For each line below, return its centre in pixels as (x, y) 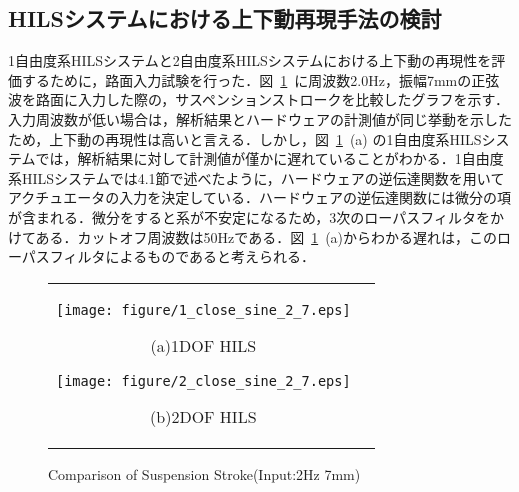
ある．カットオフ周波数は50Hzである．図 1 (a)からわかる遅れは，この (266, 236)
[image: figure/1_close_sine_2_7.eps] (203, 309)
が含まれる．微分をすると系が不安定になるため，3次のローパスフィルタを (249, 216)
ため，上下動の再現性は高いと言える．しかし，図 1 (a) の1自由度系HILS (245, 138)
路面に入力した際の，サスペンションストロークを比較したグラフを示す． (272, 99)
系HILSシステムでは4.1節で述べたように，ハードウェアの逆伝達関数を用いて (256, 177)
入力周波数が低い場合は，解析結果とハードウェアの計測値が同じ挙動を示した (260, 118)
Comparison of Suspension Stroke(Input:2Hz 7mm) (204, 473)
